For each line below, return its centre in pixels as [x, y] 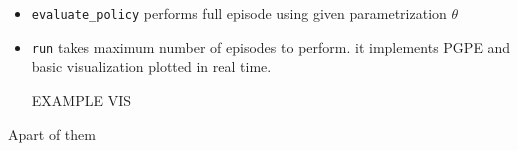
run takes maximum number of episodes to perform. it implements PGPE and [271, 46]
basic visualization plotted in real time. [151, 66]
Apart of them [52, 133]
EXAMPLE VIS [81, 99]
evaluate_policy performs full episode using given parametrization [239, 13]
